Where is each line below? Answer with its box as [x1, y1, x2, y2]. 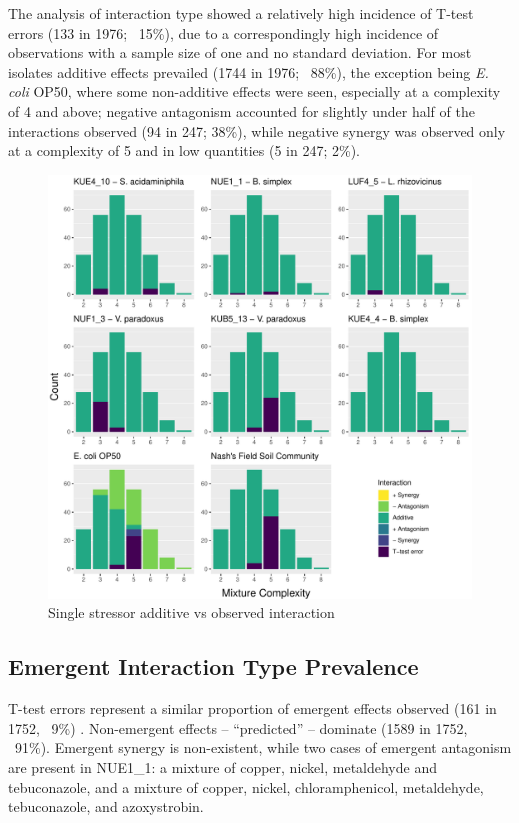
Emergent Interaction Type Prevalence [8, 651, 419, 682]
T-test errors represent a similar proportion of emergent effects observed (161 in [8, 698, 497, 719]
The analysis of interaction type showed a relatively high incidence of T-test [8, 3, 474, 23]
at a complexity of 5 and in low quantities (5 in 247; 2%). [8, 140, 361, 161]
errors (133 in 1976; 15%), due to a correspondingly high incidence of [8, 22, 439, 43]
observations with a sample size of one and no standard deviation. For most [8, 42, 472, 63]
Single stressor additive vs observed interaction [48, 602, 335, 623]
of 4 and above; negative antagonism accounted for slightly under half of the [8, 100, 475, 121]
